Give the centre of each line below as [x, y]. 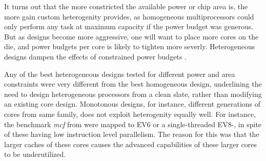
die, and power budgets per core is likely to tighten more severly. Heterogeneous [130, 46]
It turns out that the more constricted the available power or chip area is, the [126, 6]
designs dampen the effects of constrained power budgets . [95, 56]
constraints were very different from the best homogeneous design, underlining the [133, 84]
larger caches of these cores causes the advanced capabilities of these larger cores [131, 144]
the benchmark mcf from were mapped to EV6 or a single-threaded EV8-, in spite [133, 124]
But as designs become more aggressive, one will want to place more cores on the [131, 36]
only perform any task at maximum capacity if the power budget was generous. [129, 26]
